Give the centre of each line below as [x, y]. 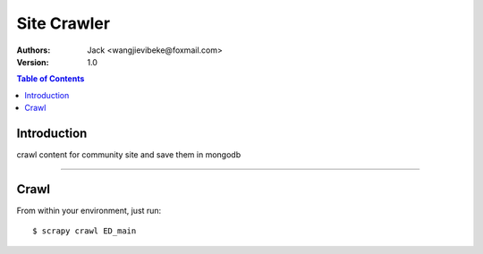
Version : [33, 62]
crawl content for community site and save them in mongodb [129, 155]
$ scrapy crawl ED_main [85, 231]
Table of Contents [51, 79]
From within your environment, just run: [89, 210]
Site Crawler [64, 23]
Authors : [34, 50]
